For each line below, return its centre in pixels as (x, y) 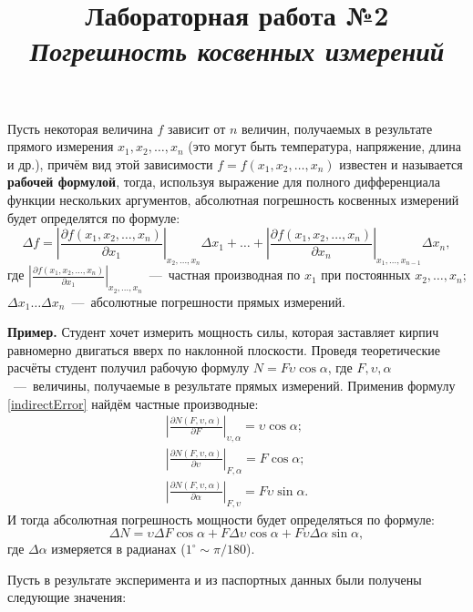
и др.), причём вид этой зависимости (110, 163)
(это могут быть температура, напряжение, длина (325, 146)
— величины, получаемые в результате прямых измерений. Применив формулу (234, 385)
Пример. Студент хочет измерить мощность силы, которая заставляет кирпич (223, 332)
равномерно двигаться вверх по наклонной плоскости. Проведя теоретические (224, 349)
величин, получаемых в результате (337, 128)
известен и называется (401, 163)
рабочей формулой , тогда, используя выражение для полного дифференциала (224, 182)
